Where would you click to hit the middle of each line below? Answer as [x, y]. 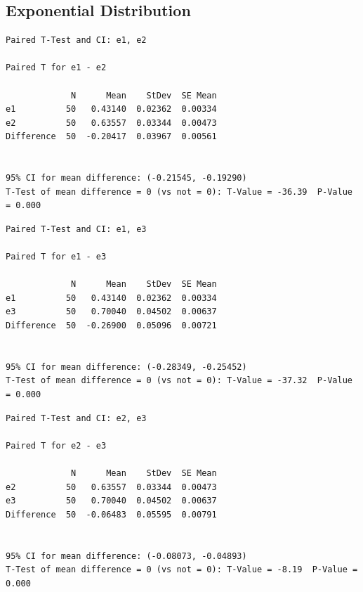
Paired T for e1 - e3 [56, 257]
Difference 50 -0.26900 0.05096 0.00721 [111, 326]
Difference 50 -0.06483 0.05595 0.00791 [111, 514]
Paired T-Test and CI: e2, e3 [76, 418]
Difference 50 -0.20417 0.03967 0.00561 [111, 137]
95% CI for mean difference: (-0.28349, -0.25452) [126, 367]
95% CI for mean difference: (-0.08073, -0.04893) [126, 556]
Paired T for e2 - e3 [56, 445]
